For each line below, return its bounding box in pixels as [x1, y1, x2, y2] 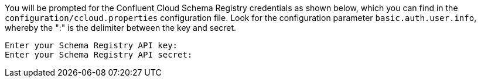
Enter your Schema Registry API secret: [5, 50, 193, 59]
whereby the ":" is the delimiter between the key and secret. [5, 23, 237, 33]
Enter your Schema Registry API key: [5, 41, 178, 50]
